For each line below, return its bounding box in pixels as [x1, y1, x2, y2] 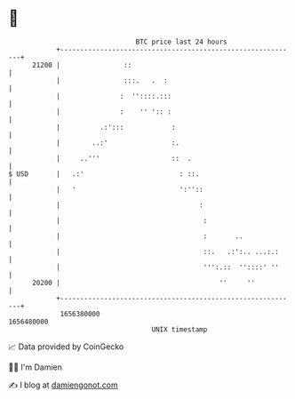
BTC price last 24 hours [135, 37, 227, 46]
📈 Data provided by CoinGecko [8, 341, 124, 352]
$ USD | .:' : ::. [8, 169, 200, 179]
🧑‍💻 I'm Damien [8, 362, 63, 372]
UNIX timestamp [151, 324, 208, 334]
